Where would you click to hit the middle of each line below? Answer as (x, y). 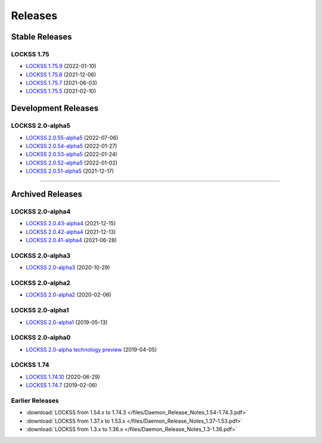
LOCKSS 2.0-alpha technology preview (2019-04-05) (92, 349)
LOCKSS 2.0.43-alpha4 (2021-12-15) (71, 224)
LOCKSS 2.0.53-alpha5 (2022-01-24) (72, 154)
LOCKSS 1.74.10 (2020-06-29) (63, 377)
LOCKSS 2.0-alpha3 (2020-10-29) (68, 268)
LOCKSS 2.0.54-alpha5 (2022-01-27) (72, 146)
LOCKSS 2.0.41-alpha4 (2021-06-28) (72, 240)
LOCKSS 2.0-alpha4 (41, 211)
